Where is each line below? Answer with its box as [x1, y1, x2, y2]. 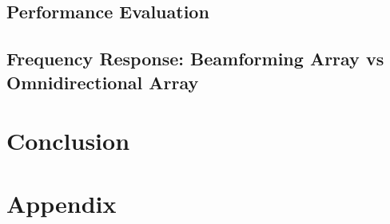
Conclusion [6, 124, 130, 157]
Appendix [6, 187, 117, 219]
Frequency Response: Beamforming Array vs [6, 46, 384, 71]
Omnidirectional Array [6, 69, 199, 94]
